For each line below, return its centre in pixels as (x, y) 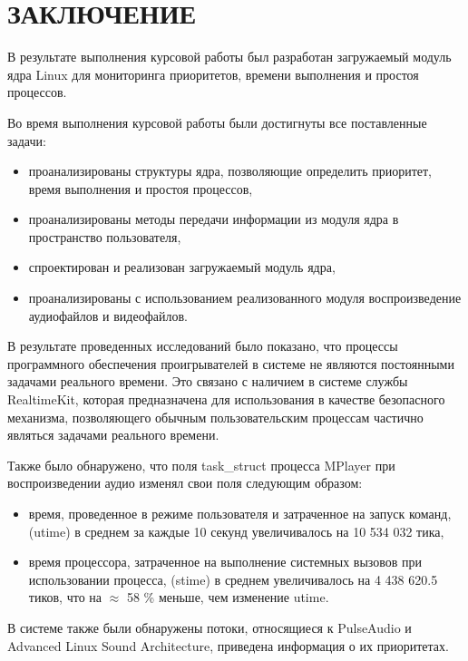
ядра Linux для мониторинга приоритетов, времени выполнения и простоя (213, 74)
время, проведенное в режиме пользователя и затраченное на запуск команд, (240, 513)
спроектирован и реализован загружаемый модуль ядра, (182, 267)
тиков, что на (65, 597)
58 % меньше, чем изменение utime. (228, 597)
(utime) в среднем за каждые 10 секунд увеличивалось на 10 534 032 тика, (236, 531)
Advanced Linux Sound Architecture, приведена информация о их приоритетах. (228, 645)
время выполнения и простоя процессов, (141, 188)
